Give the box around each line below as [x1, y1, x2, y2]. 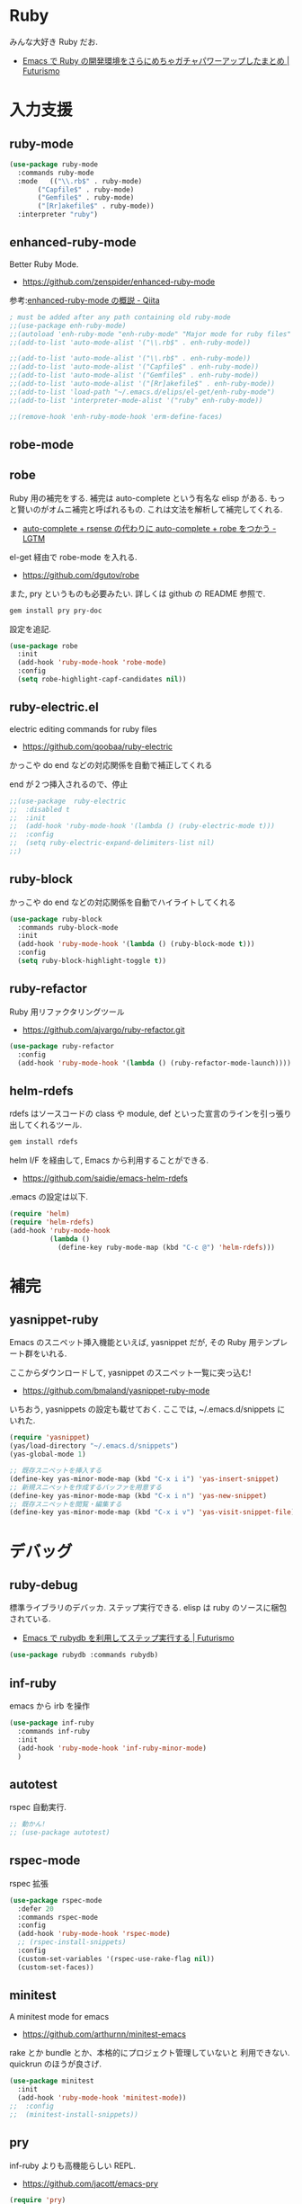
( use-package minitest [9, 2076, 94, 2086]
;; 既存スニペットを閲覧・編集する [9, 1499, 122, 1509]
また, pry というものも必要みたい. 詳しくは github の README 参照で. [9, 588, 266, 599]
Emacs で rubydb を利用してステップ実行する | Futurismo [22, 1633, 235, 1644]
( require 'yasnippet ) [9, 1433, 91, 1442]
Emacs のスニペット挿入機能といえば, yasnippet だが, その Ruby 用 [9, 1337, 257, 1348]
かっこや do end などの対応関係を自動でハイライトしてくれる [9, 897, 236, 907]
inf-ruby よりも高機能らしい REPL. [9, 2160, 137, 2171]
